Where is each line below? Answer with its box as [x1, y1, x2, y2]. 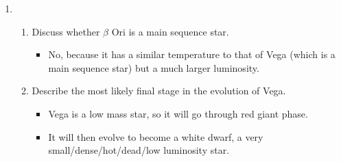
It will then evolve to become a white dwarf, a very [48, 129, 263, 144]
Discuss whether [32, 24, 100, 38]
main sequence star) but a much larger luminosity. [48, 60, 259, 75]
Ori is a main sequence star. [111, 24, 229, 38]
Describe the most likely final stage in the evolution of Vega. [32, 83, 286, 98]
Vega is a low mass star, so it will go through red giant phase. [48, 106, 308, 120]
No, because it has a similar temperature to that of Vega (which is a [48, 47, 336, 62]
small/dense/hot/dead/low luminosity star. [48, 143, 230, 157]
